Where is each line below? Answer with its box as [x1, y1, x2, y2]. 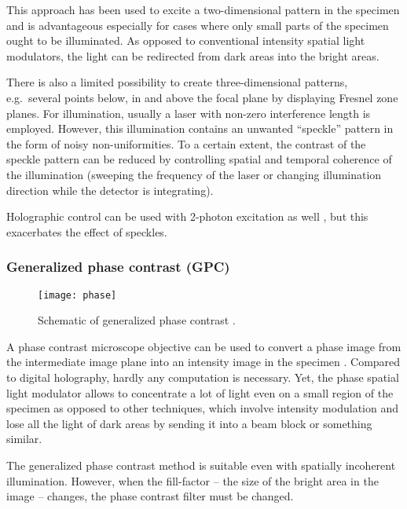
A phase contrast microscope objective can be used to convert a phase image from [6, 338, 401, 354]
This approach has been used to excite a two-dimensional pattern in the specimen [6, 2, 400, 17]
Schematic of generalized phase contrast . [38, 312, 236, 328]
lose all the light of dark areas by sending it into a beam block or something [6, 415, 372, 431]
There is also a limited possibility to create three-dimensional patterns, [6, 74, 348, 90]
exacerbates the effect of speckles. [6, 223, 167, 240]
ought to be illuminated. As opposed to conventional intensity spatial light [6, 32, 365, 49]
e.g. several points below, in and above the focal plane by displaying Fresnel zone [6, 89, 398, 105]
